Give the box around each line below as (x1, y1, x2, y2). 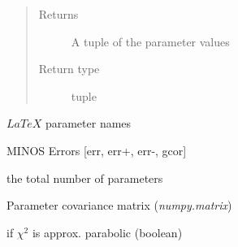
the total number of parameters (6, 169, 163, 186)
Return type (38, 60, 100, 77)
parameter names (45, 115, 132, 132)
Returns (38, 6, 79, 22)
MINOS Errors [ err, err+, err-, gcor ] (6, 141, 187, 158)
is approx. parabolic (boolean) (32, 223, 183, 240)
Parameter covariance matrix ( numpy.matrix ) (6, 197, 232, 214)
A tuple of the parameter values (71, 32, 230, 50)
